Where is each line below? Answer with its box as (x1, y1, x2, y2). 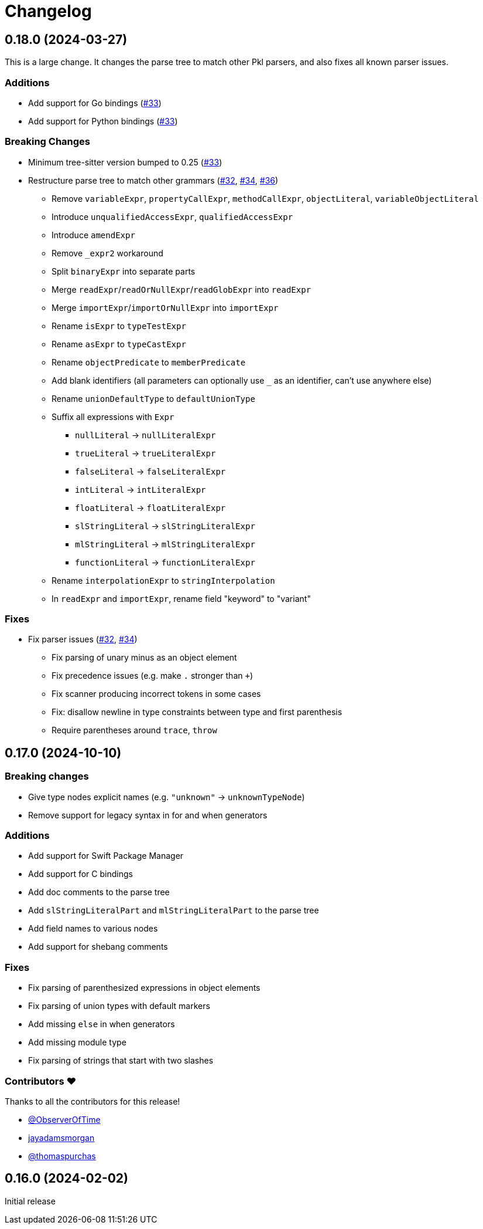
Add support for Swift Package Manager (28, 851, 184, 861)
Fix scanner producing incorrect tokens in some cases (52, 689, 261, 699)
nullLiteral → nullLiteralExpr (75, 429, 216, 440)
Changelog (5, 1, 92, 21)
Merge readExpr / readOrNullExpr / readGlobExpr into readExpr (52, 284, 311, 294)
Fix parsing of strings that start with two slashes (28, 1055, 214, 1066)
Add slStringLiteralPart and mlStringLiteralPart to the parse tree (28, 905, 319, 916)
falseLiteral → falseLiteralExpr (75, 466, 226, 476)
